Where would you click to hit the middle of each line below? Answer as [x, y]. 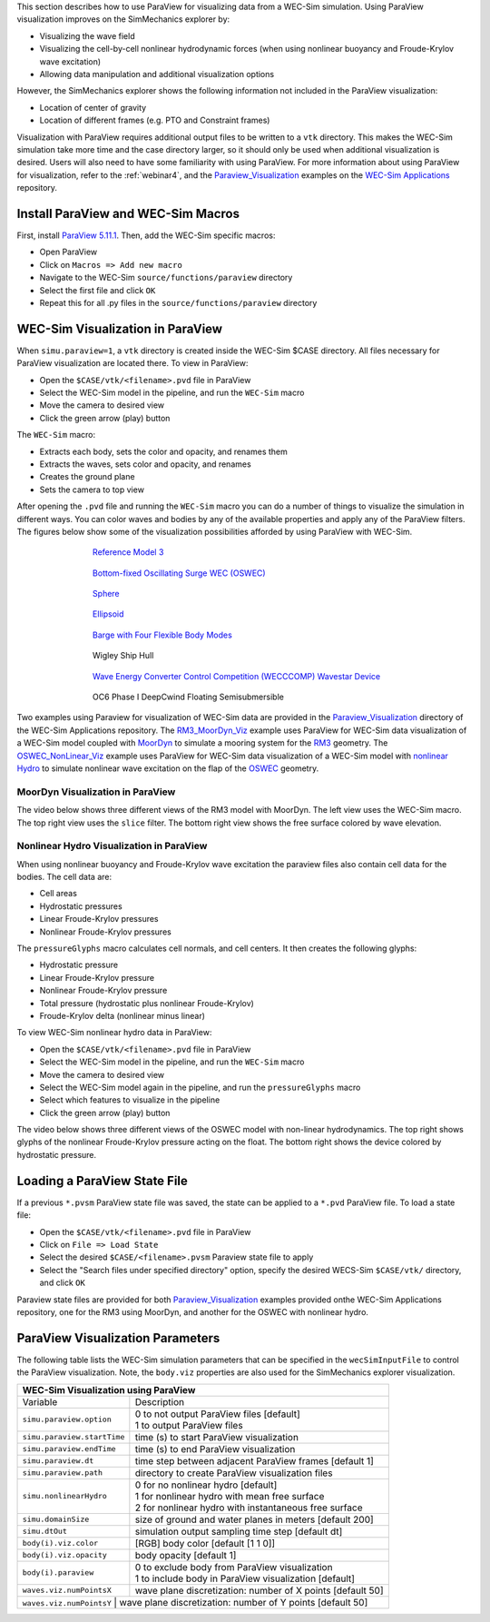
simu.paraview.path [63, 1473]
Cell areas [58, 894]
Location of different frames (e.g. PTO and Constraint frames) [155, 120]
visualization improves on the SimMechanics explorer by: [123, 19]
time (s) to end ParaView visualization [215, 1449]
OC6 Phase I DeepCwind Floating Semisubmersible [188, 697]
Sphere [106, 594]
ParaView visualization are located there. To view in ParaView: [132, 363]
